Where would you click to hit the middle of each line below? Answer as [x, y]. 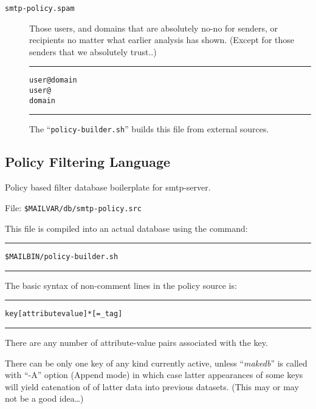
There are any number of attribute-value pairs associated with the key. [136, 343]
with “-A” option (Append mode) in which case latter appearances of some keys [154, 375]
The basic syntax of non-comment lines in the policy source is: [121, 285]
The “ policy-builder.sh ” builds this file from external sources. [149, 129]
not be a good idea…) [44, 398]
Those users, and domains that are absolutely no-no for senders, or [154, 28]
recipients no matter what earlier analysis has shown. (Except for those [162, 40]
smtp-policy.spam [40, 8]
